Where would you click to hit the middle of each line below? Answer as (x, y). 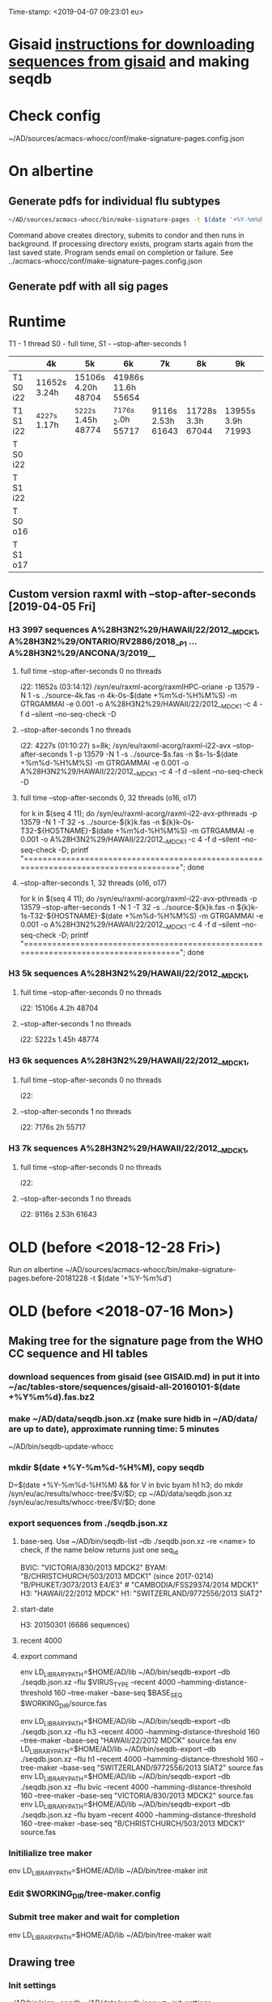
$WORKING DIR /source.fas (64, 1704)
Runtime (37, 322)
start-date (37, 1609)
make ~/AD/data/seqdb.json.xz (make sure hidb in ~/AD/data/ (133, 1418)
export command (49, 1656)
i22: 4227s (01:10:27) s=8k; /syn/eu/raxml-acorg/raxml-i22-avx (125, 746)
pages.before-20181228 (48, 1278)
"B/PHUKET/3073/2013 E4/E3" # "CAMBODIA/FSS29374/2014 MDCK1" (139, 1584)
